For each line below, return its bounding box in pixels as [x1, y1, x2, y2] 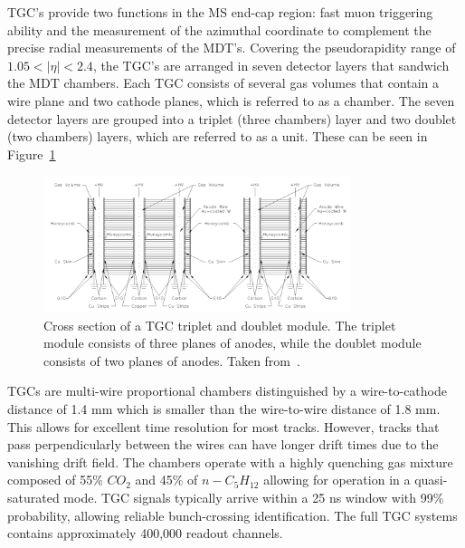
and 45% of [135, 470, 198, 489]
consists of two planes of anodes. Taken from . [43, 351, 300, 370]
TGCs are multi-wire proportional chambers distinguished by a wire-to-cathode [7, 381, 447, 400]
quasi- [414, 470, 448, 489]
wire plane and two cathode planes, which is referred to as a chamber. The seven [7, 91, 455, 110]
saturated [7, 487, 60, 506]
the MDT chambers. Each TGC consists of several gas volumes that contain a [7, 73, 440, 92]
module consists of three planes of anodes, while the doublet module [43, 333, 422, 352]
